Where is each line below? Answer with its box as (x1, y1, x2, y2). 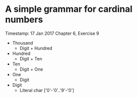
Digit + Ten (19, 55, 43, 61)
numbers (5, 14, 43, 25)
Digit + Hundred (19, 45, 53, 51)
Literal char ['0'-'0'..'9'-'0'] (19, 87, 74, 93)
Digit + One (19, 66, 43, 72)
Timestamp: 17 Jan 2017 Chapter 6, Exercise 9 (5, 30, 99, 36)
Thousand (12, 40, 33, 46)
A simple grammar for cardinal (5, 3, 133, 15)
